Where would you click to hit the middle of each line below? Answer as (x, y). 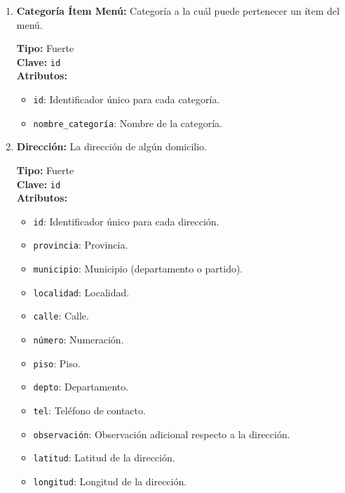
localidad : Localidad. (81, 292)
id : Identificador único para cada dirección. (126, 221)
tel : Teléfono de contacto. (89, 410)
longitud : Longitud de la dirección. (110, 481)
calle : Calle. (61, 316)
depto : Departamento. (81, 387)
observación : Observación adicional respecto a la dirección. (162, 434)
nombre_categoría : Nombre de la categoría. (128, 123)
